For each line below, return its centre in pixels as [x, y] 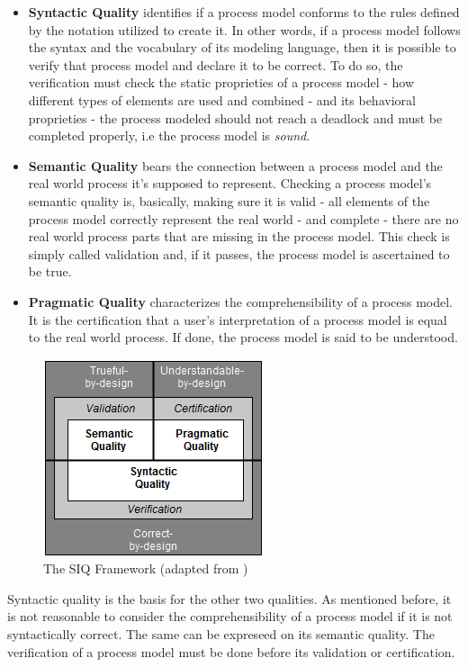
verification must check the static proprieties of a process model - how [221, 82]
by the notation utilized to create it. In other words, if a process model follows [244, 29]
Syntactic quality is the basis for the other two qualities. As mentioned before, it [229, 598]
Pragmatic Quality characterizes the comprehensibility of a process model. [241, 301]
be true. [50, 271]
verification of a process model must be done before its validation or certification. [231, 651]
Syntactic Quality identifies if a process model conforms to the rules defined [244, 12]
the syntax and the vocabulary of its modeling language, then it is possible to [242, 47]
